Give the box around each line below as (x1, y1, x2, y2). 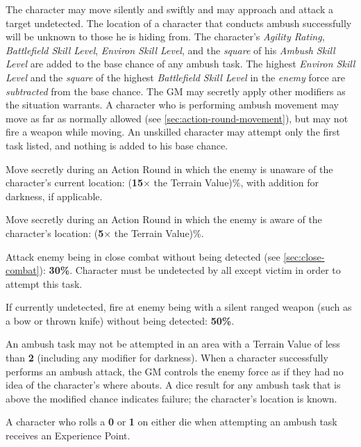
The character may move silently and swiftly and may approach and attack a (6, 2, 333, 16)
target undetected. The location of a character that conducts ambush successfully (6, 15, 352, 30)
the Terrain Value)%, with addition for (153, 175, 319, 190)
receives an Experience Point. (6, 428, 131, 443)
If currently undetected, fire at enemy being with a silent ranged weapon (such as (6, 300, 352, 314)
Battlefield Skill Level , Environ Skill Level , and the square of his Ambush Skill (6, 42, 335, 57)
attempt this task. (6, 276, 83, 291)
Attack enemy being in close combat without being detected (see (6, 249, 280, 263)
